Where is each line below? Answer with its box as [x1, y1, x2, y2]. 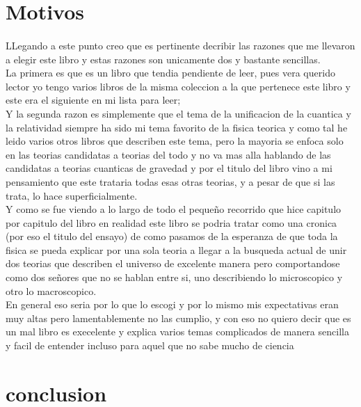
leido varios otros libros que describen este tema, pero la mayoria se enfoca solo [6, 134, 344, 148]
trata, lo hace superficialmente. [6, 188, 138, 202]
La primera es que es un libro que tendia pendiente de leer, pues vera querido [6, 65, 335, 80]
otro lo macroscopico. [6, 283, 97, 298]
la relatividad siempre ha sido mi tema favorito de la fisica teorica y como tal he [6, 120, 348, 134]
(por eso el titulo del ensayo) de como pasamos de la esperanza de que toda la [6, 229, 338, 244]
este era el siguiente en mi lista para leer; [6, 93, 181, 107]
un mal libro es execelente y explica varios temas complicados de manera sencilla [6, 324, 349, 339]
